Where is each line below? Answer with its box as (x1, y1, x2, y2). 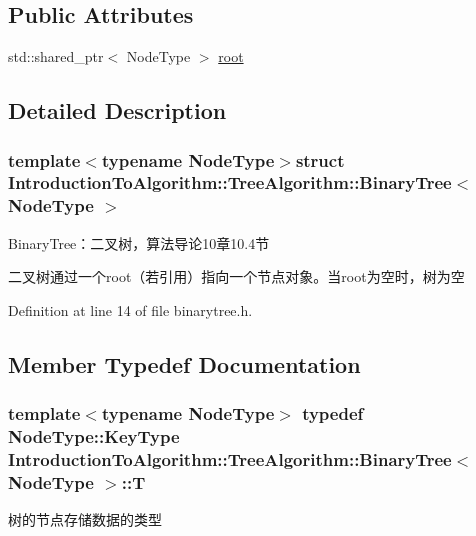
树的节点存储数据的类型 (8, 509, 162, 530)
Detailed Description (8, 95, 227, 126)
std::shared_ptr (8, 46, 104, 67)
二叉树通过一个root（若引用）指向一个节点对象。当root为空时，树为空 (8, 266, 465, 287)
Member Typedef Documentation (8, 348, 361, 379)
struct (295, 147, 345, 172)
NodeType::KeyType (8, 424, 180, 449)
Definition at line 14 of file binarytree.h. (8, 299, 253, 320)
